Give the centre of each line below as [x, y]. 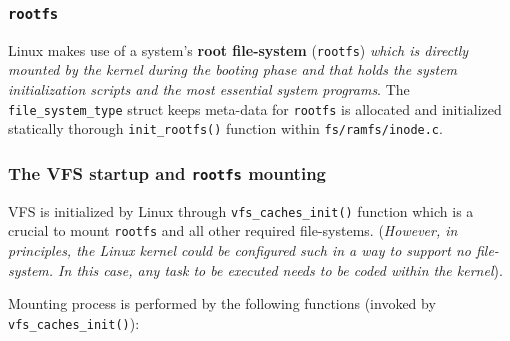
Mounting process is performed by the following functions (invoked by [222, 303]
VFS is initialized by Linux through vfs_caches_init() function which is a [241, 210]
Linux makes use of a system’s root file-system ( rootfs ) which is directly [238, 49]
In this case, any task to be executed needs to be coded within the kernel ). [280, 269]
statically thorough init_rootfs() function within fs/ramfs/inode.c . [225, 128]
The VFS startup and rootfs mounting [167, 172]
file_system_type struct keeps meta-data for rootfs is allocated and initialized [255, 108]
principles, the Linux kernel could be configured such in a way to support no [239, 250]
